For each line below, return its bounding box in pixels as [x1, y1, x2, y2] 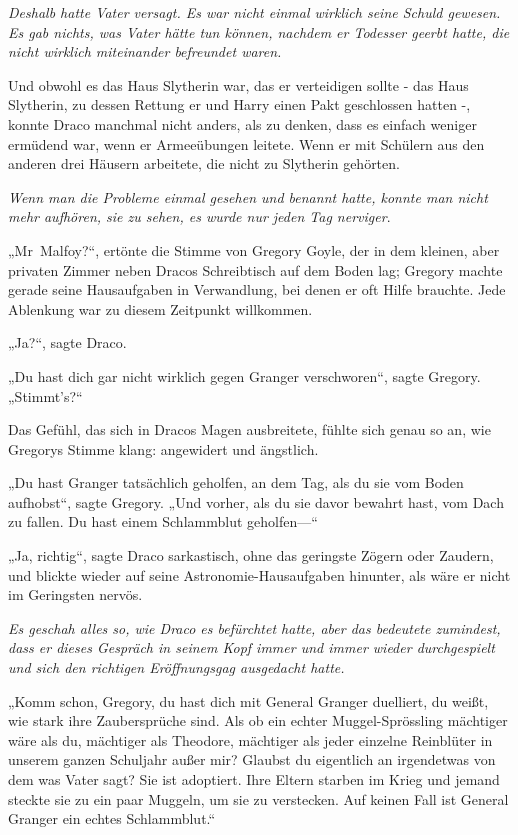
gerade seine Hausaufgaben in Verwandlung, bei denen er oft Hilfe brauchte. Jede [8, 279, 506, 300]
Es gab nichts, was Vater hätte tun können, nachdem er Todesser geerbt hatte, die [8, 21, 510, 42]
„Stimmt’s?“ [8, 385, 83, 406]
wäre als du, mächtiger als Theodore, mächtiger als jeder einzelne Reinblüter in [8, 729, 493, 750]
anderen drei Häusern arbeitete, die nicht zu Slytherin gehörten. [8, 153, 400, 174]
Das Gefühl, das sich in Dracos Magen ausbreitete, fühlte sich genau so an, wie [8, 419, 491, 440]
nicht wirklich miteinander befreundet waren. [8, 41, 282, 62]
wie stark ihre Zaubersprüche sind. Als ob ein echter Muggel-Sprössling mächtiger [8, 710, 508, 731]
